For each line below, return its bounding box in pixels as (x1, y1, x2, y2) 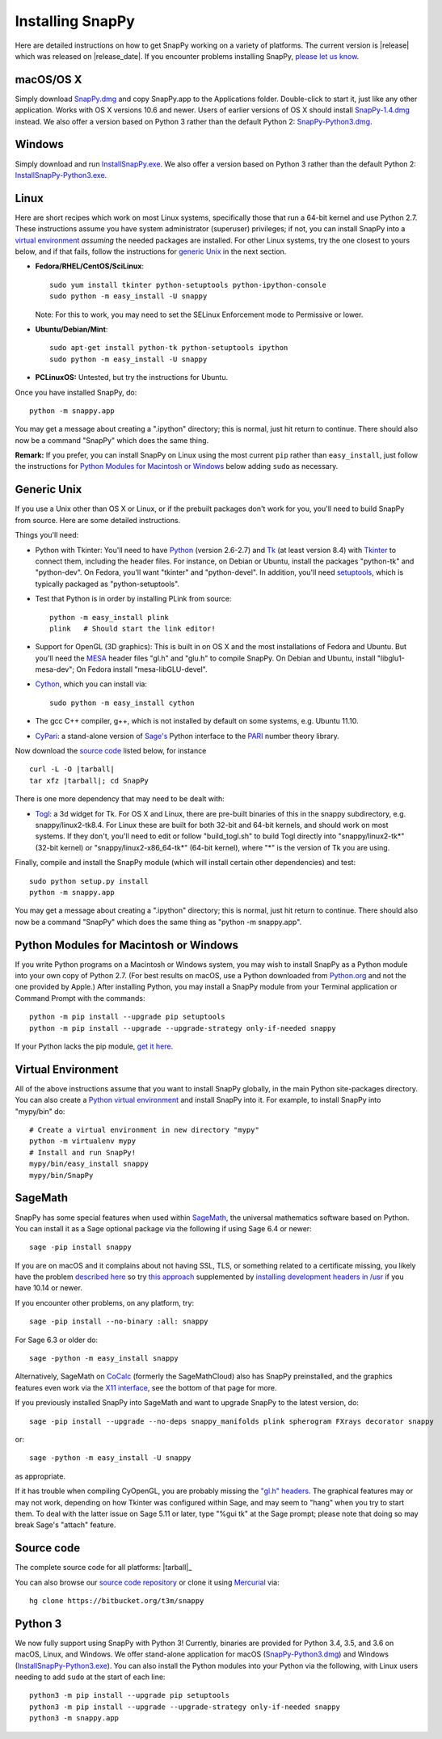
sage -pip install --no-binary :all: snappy (29, 1317, 209, 1326)
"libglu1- (377, 653, 406, 663)
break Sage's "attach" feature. (15, 1520, 116, 1530)
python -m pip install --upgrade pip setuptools (29, 1012, 225, 1022)
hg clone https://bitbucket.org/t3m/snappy (29, 1597, 204, 1605)
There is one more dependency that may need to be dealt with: (15, 794, 225, 804)
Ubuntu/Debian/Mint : (35, 324, 108, 334)
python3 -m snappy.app (29, 1714, 120, 1723)
